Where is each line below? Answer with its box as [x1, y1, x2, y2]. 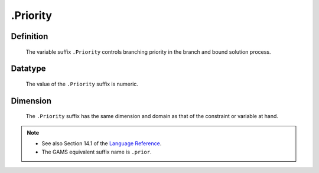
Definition [11, 31, 48, 41]
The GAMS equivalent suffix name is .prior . [41, 148, 152, 155]
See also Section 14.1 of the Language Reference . [41, 140, 162, 147]
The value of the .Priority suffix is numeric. [25, 80, 139, 87]
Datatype [11, 64, 46, 74]
